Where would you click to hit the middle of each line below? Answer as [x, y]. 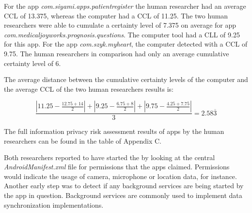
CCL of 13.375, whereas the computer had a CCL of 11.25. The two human [116, 15]
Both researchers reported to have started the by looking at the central [110, 157]
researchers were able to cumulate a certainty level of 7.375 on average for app [120, 25]
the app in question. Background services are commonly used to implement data [123, 195]
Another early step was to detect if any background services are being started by [124, 186]
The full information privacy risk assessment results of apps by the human [114, 131]
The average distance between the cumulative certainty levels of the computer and [126, 79]
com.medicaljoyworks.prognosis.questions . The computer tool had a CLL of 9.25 [122, 34]
